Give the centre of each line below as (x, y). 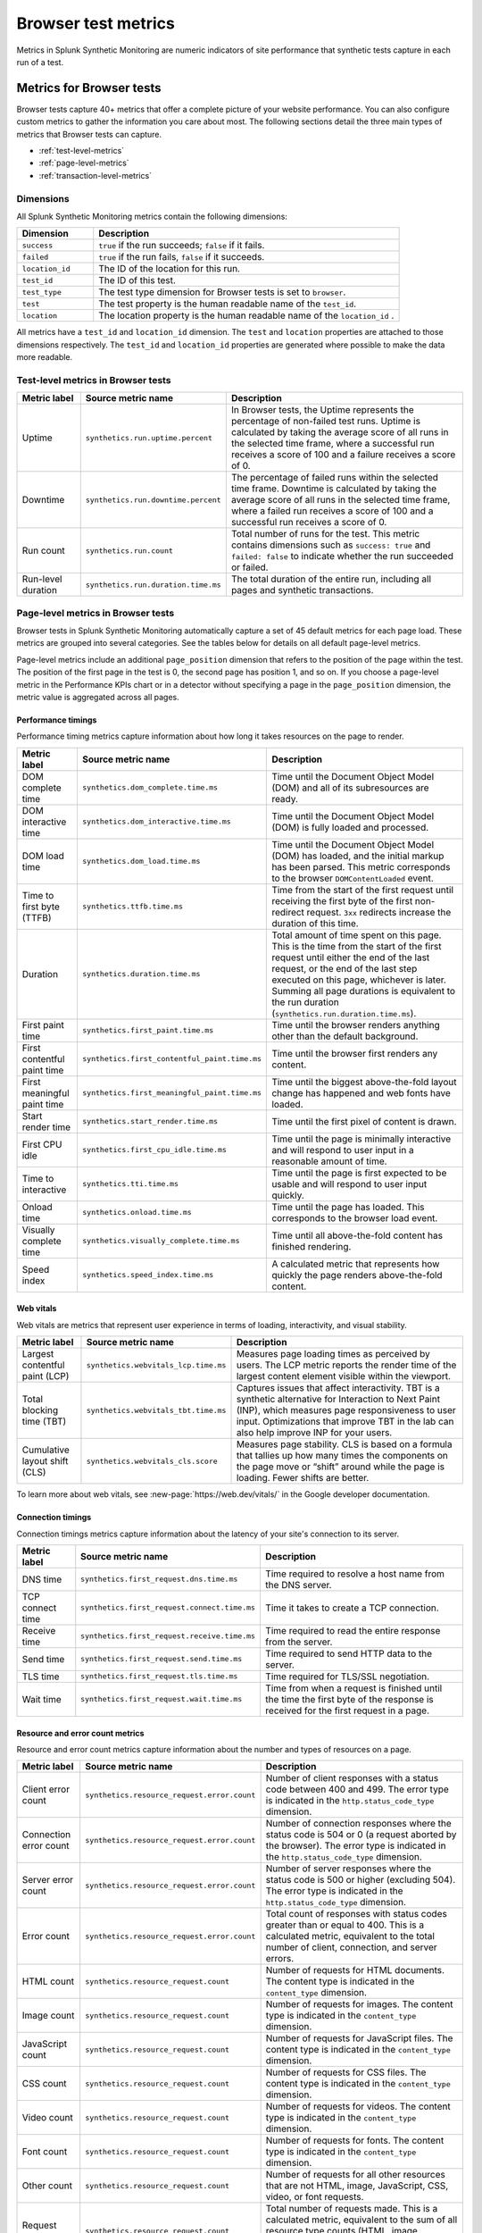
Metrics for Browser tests (89, 88)
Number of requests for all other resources (356, 2175)
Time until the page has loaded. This (348, 1207)
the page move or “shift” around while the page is (341, 1467)
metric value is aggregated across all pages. (98, 697)
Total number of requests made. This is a (352, 2209)
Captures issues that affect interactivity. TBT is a (338, 1388)
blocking (40, 1410)
